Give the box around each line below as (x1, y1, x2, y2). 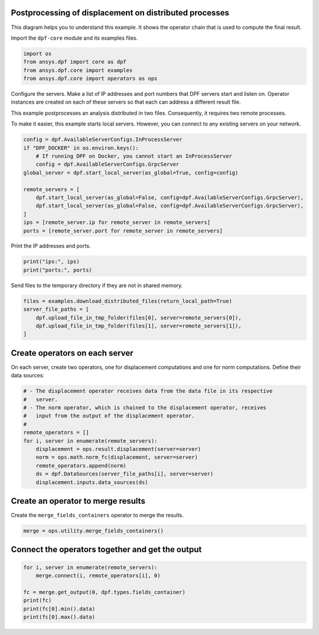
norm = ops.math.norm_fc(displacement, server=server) (35, 454, 198, 461)
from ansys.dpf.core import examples (23, 67, 133, 73)
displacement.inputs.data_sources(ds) (35, 479, 148, 485)
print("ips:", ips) (23, 258, 80, 265)
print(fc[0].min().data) (23, 605, 96, 612)
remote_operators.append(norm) (35, 462, 126, 469)
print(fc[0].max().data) (23, 613, 96, 620)
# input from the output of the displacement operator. (23, 412, 195, 420)
